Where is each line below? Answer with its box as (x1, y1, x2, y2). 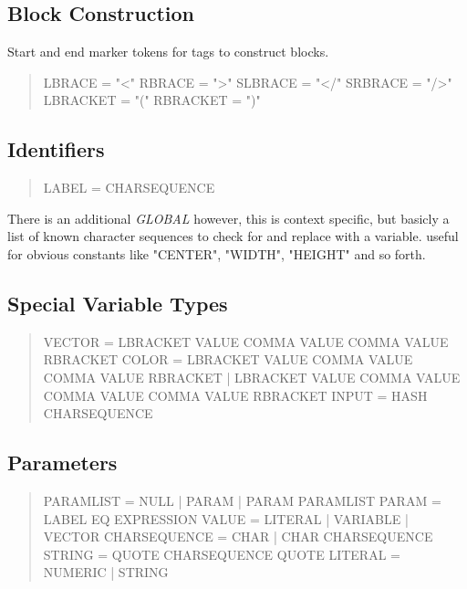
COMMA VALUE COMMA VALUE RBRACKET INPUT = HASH (43, 385, 428, 405)
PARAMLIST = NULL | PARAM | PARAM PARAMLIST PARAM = (43, 490, 441, 510)
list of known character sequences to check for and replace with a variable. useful (7, 226, 459, 246)
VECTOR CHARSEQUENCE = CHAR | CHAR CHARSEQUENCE (43, 527, 433, 546)
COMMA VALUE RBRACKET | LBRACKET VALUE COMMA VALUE (43, 367, 461, 386)
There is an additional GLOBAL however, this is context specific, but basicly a (7, 208, 450, 227)
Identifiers (7, 135, 105, 163)
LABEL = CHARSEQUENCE (43, 178, 215, 197)
